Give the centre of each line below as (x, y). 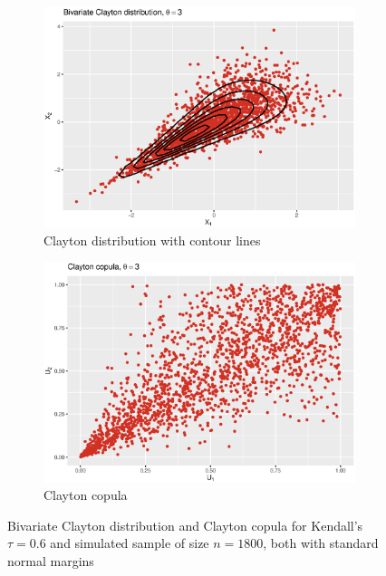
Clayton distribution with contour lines (152, 240)
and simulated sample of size (130, 543)
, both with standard (321, 543)
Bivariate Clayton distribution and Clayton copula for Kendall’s (185, 525)
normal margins (51, 561)
